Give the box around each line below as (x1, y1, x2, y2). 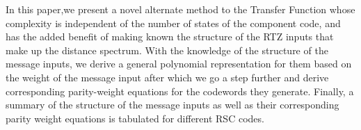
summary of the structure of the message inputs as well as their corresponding (6, 97, 339, 112)
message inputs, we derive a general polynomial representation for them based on (6, 56, 352, 71)
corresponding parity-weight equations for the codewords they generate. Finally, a (6, 83, 354, 98)
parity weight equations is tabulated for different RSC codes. (6, 111, 264, 125)
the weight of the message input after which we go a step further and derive (6, 70, 329, 84)
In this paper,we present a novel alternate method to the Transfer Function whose (6, 2, 355, 16)
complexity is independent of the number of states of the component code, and (6, 15, 341, 30)
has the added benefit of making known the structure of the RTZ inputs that (6, 29, 334, 44)
